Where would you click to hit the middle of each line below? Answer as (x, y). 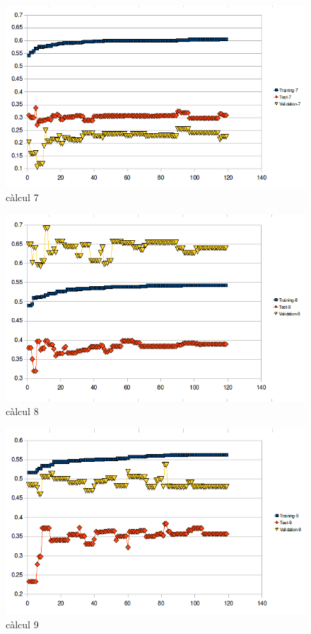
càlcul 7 (22, 197)
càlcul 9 (22, 624)
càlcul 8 (22, 411)
